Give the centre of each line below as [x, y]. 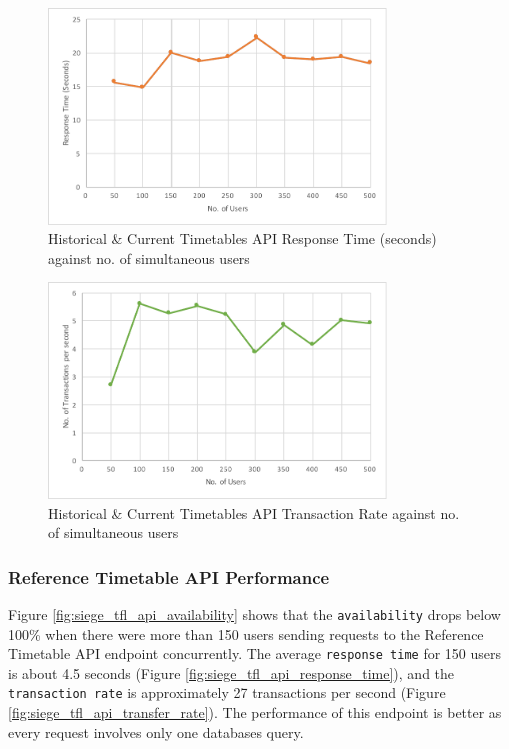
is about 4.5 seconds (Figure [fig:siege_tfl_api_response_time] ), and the [231, 672]
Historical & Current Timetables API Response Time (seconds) [242, 238]
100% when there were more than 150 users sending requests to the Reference [246, 633]
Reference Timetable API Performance [169, 576]
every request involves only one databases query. [156, 731]
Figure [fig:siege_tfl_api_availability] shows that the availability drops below [254, 613]
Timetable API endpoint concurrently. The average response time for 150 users [255, 653]
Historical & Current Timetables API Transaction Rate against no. [254, 512]
